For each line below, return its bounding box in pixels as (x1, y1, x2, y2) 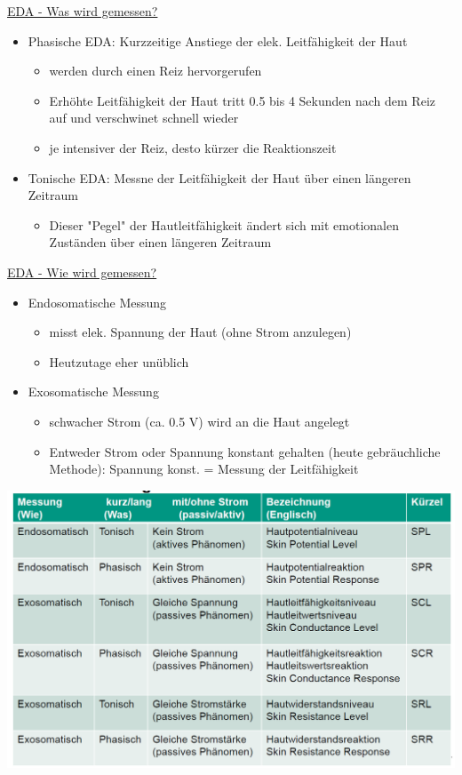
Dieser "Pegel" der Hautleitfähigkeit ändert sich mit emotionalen (49, 215, 399, 234)
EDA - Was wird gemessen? (7, 2, 158, 20)
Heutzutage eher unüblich (49, 352, 189, 371)
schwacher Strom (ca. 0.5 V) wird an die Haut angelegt (49, 411, 350, 430)
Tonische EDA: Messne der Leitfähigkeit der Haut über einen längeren (28, 168, 411, 187)
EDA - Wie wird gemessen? (7, 262, 157, 281)
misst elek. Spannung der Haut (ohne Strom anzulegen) (49, 323, 352, 341)
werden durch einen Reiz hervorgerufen (49, 61, 262, 80)
